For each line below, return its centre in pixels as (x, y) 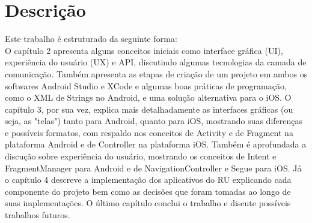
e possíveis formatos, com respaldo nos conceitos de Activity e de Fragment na (149, 132)
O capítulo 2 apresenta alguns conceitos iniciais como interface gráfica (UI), (144, 50)
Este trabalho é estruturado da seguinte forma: (91, 39)
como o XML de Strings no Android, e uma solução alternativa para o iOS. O (148, 97)
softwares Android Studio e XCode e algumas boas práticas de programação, (146, 85)
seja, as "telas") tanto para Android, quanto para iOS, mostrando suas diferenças (154, 121)
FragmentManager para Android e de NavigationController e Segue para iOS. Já (153, 168)
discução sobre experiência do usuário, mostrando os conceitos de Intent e (141, 156)
